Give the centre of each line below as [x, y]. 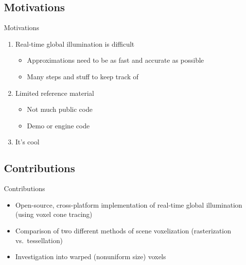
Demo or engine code [58, 125]
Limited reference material [55, 93]
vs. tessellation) [39, 240]
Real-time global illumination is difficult [75, 44]
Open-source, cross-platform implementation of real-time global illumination [129, 204]
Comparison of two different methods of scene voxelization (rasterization [123, 230]
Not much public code [60, 109]
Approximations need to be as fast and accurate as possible [115, 60]
